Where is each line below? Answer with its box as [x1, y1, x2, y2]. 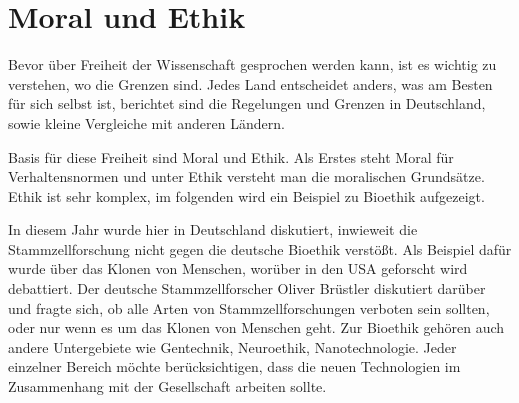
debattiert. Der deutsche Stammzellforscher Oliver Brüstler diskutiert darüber [8, 278, 486, 299]
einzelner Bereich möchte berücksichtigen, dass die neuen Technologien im [8, 356, 461, 377]
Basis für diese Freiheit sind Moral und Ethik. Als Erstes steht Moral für [8, 146, 454, 167]
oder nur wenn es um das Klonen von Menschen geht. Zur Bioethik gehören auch [8, 317, 505, 338]
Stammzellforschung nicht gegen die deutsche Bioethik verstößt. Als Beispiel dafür [8, 238, 512, 259]
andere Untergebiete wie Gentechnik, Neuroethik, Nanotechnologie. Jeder [8, 336, 457, 357]
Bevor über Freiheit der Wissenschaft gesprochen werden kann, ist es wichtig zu [8, 54, 497, 75]
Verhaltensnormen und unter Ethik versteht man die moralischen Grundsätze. [8, 166, 485, 187]
